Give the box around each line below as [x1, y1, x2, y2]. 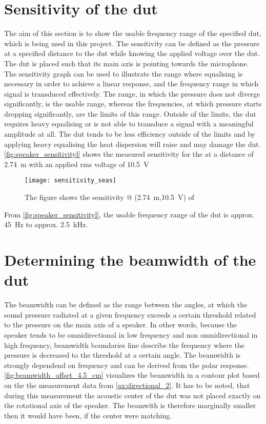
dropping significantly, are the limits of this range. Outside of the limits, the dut [4, 108, 256, 119]
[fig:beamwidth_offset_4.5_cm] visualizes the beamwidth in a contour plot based [4, 370, 260, 380]
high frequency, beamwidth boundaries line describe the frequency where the [4, 339, 244, 350]
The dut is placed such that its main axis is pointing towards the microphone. [4, 58, 249, 68]
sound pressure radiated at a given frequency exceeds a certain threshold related [4, 309, 256, 320]
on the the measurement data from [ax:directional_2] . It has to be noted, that [4, 379, 250, 390]
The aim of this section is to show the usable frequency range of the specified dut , [4, 28, 261, 39]
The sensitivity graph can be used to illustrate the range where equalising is [4, 68, 243, 79]
